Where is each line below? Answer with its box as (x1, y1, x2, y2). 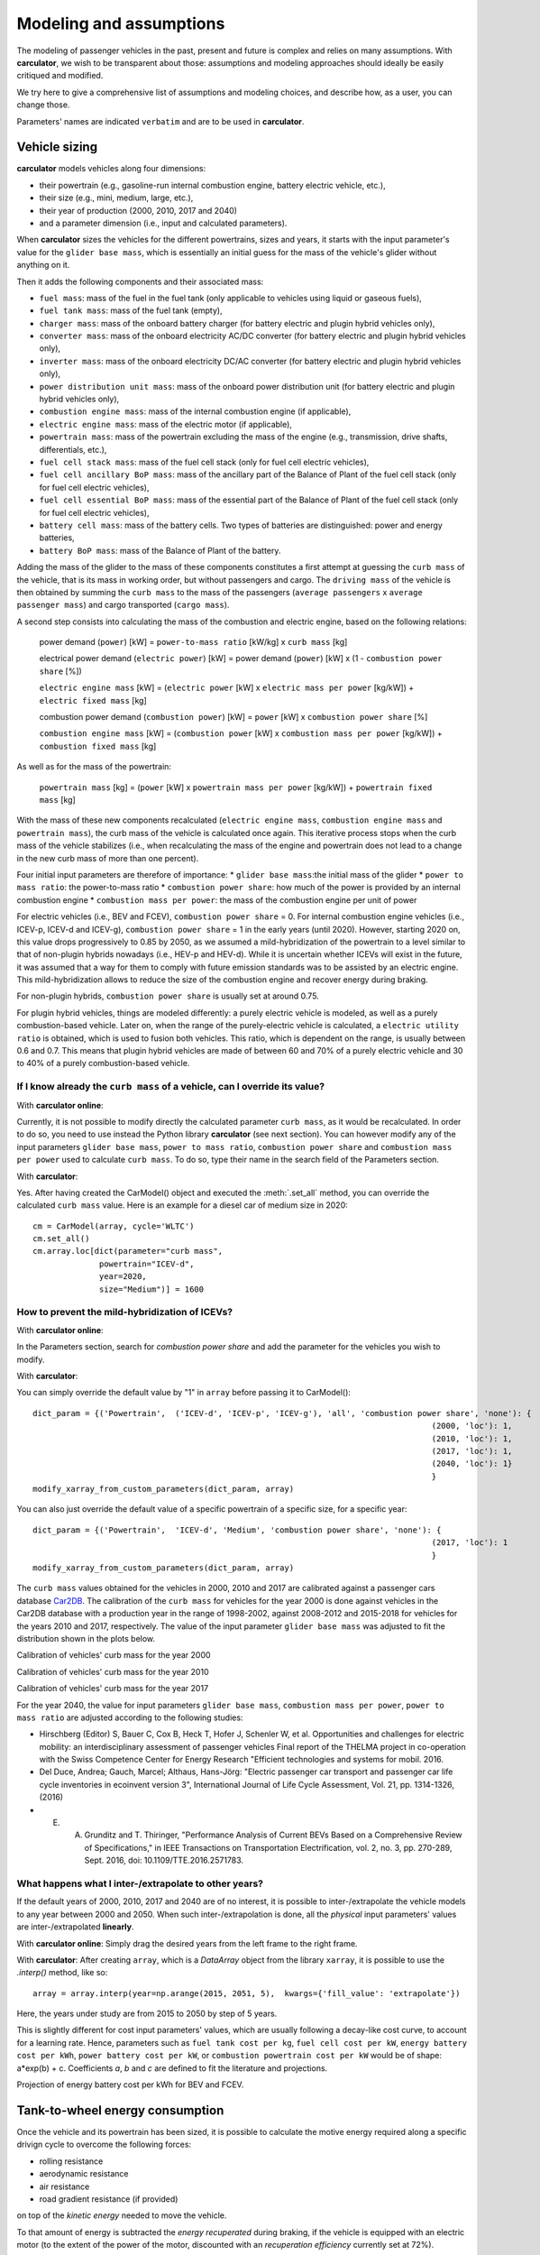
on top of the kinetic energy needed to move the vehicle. (16, 2210, 227, 2221)
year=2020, (99, 1272, 148, 1282)
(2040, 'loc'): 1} (431, 1459, 513, 1469)
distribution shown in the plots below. (16, 1633, 156, 1643)
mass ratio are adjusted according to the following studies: (16, 1712, 243, 1723)
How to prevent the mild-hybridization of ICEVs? (16, 1306, 233, 1319)
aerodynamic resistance (39, 2168, 129, 2179)
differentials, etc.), (39, 444, 107, 455)
